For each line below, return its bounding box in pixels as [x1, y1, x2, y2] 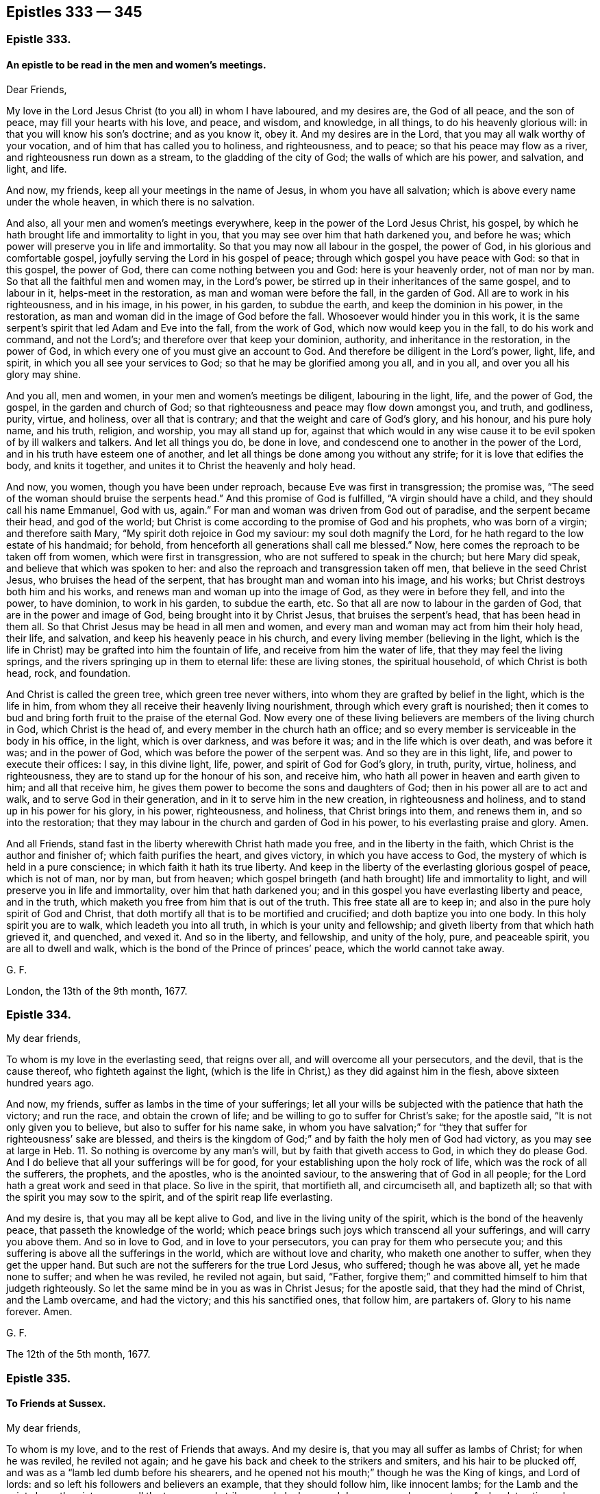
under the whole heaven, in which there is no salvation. [6, 195, 255, 208]
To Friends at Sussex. [6, 1397, 106, 1410]
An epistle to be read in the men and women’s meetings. [6, 59, 266, 71]
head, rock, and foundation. [6, 667, 131, 679]
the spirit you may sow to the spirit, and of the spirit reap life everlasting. [6, 1191, 333, 1204]
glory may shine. [6, 368, 81, 380]
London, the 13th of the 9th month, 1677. [6, 984, 188, 997]
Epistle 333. [6, 32, 71, 47]
